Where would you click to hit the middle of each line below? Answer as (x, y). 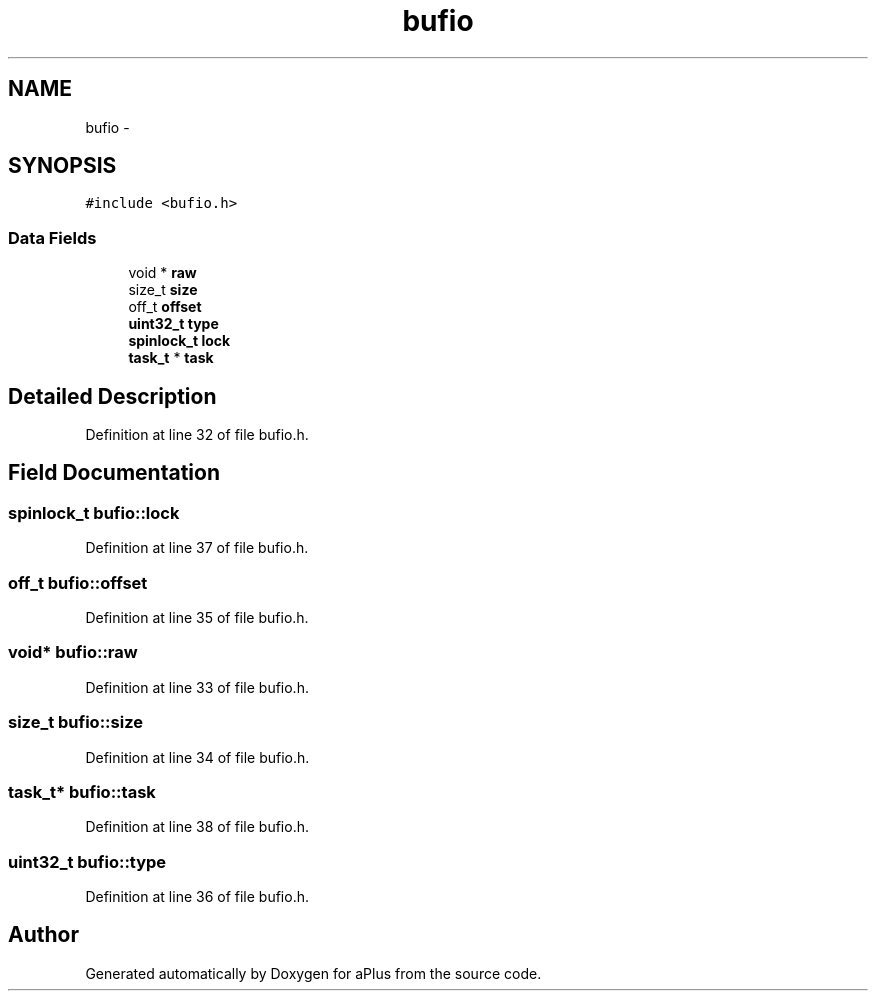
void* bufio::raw (73, 652)
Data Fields (52, 237)
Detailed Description (112, 396)
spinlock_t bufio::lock (94, 512)
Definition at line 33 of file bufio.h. (197, 687)
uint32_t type (173, 324)
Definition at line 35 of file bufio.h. (197, 617)
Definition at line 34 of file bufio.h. (197, 757)
